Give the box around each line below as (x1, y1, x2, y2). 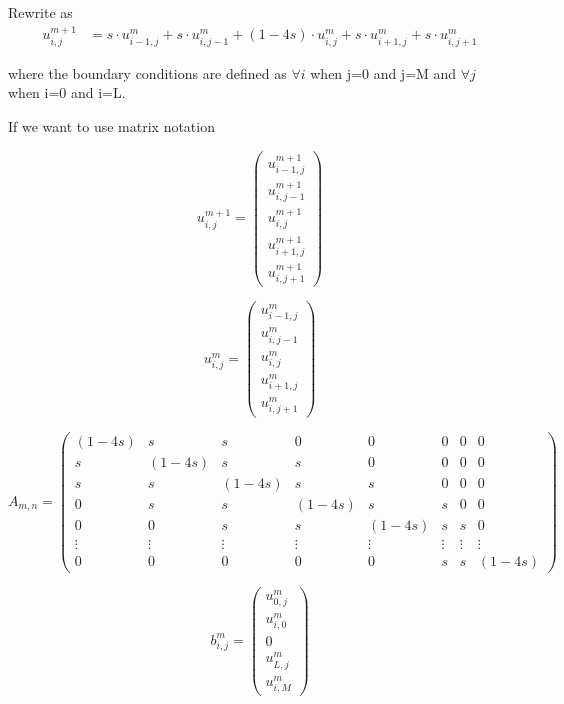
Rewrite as (8, 2, 73, 22)
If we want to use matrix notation (8, 116, 215, 137)
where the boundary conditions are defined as (8, 62, 287, 83)
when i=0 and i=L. (8, 82, 126, 103)
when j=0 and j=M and (310, 62, 457, 83)
